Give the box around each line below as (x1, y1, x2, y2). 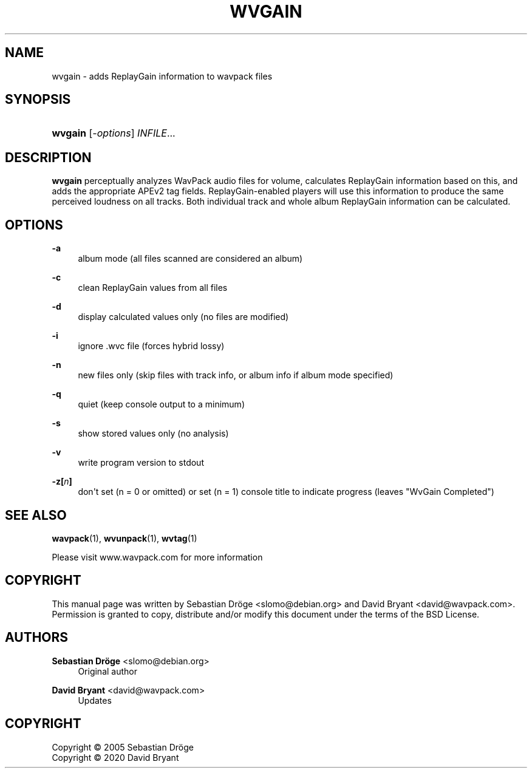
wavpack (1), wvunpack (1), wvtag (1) (52, 533, 197, 543)
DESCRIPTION (5, 149, 92, 165)
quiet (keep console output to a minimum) (78, 399, 245, 410)
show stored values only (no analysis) (78, 428, 229, 439)
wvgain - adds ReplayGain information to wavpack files (52, 70, 273, 81)
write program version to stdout (78, 457, 204, 468)
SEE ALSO (5, 507, 67, 523)
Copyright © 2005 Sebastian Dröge (52, 741, 194, 752)
